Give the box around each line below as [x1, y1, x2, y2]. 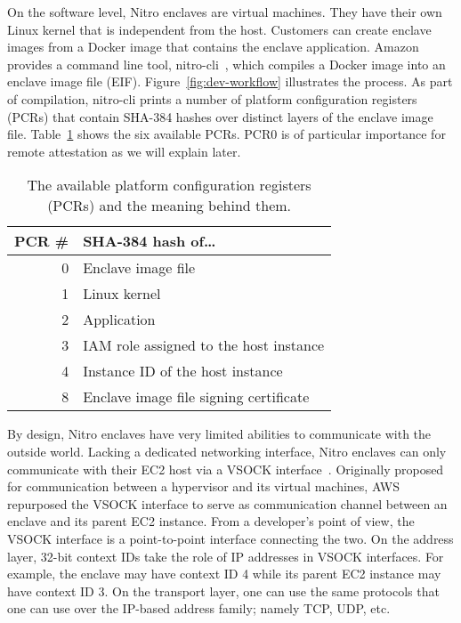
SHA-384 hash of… [83, 231, 216, 252]
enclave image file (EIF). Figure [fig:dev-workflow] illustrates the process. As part [7, 72, 453, 91]
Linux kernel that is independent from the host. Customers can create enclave [7, 20, 432, 38]
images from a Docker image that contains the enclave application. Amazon [7, 37, 419, 56]
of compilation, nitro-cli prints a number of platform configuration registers [7, 89, 417, 108]
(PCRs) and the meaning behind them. [47, 195, 292, 216]
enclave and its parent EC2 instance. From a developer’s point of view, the [7, 512, 415, 530]
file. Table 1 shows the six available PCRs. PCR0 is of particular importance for [7, 125, 446, 143]
